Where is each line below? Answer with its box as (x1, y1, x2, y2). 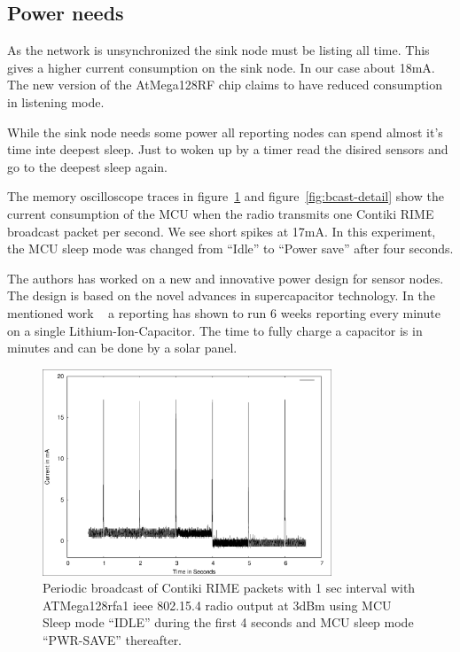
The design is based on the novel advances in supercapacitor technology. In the (7, 286, 436, 305)
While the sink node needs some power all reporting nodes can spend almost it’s (7, 122, 443, 141)
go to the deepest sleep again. (7, 157, 168, 175)
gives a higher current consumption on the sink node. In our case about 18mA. (7, 58, 435, 76)
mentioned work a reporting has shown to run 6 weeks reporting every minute (7, 303, 441, 322)
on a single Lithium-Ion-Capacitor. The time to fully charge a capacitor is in (7, 321, 423, 339)
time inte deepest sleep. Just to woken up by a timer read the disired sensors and (7, 140, 448, 159)
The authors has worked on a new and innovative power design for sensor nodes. (7, 268, 444, 287)
